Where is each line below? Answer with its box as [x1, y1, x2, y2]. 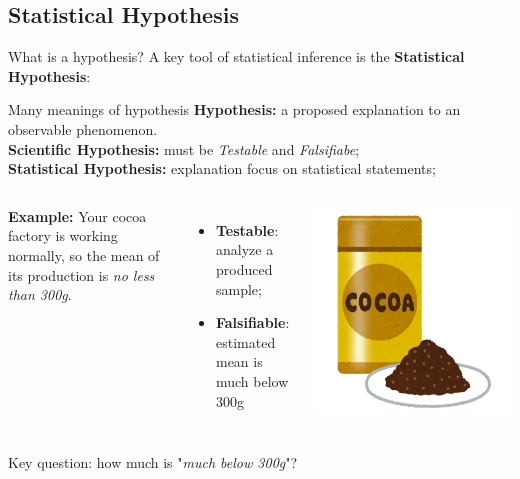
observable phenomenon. [8, 118, 158, 139]
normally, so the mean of [8, 244, 160, 265]
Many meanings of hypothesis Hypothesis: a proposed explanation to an [8, 99, 461, 120]
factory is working [8, 225, 118, 246]
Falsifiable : [215, 312, 290, 333]
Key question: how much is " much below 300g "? [8, 452, 298, 473]
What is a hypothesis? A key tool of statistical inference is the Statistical [8, 46, 465, 67]
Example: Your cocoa [8, 205, 147, 226]
